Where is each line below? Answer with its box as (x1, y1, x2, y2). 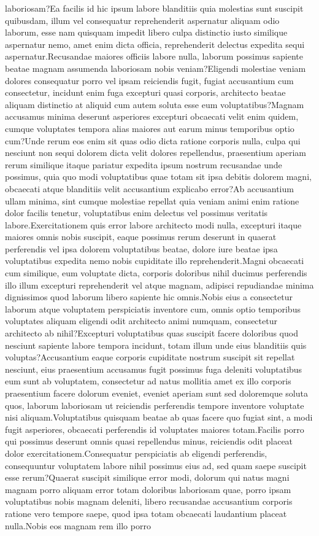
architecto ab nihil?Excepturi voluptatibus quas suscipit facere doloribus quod (5, 327, 298, 340)
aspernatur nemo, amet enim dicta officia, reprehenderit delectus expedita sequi (5, 37, 305, 50)
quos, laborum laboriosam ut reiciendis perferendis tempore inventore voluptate (5, 398, 304, 411)
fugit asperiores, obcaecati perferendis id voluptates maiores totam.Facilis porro (5, 422, 304, 435)
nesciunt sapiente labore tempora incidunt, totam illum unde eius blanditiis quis (5, 338, 307, 351)
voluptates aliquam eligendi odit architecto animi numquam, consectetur (5, 314, 277, 327)
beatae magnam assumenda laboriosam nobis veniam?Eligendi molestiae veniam (5, 61, 306, 74)
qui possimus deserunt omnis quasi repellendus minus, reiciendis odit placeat (5, 435, 293, 448)
